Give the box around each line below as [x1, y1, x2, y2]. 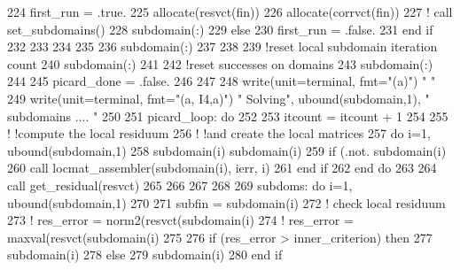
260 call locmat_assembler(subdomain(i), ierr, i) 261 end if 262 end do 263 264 [7, 158, 437, 177]
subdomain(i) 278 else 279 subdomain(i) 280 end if [7, 245, 283, 264]
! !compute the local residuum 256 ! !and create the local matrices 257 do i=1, [7, 124, 431, 143]
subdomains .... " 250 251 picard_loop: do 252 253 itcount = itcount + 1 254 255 [7, 106, 448, 125]
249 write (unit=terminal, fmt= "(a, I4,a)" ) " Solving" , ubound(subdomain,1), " [7, 89, 430, 107]
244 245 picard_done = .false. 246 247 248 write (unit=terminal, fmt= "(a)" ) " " [7, 72, 436, 90]
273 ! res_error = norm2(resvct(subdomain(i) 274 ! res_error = [7, 211, 354, 229]
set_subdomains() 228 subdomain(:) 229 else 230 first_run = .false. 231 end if [7, 19, 433, 38]
